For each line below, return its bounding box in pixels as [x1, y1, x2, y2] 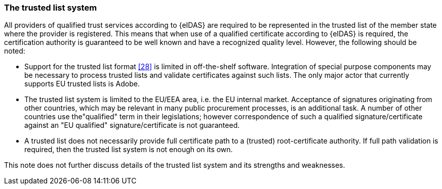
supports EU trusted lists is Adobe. [24, 79, 140, 88]
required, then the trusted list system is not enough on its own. [24, 145, 233, 154]
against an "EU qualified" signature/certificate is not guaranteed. [24, 121, 240, 130]
